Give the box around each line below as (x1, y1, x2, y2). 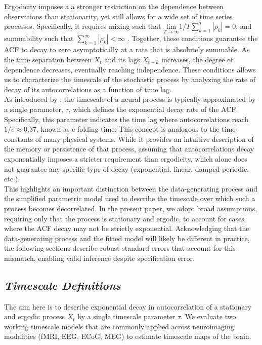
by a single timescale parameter (77, 311, 176, 322)
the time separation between (4, 54, 92, 64)
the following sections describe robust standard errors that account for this (4, 243, 236, 253)
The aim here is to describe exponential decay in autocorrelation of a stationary (4, 301, 252, 312)
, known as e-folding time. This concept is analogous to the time (36, 124, 236, 134)
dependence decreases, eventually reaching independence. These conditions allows (4, 64, 256, 74)
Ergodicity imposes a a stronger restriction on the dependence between (4, 1, 224, 11)
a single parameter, (4, 103, 63, 114)
